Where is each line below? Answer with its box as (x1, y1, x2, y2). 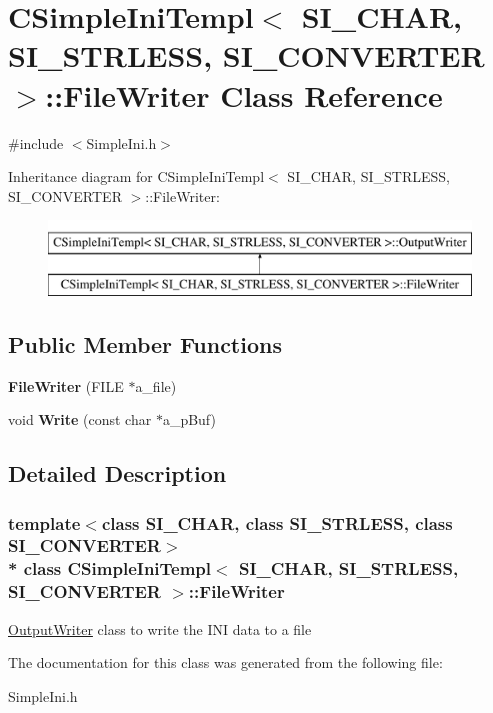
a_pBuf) (162, 409, 216, 430)
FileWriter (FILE (8, 375, 124, 396)
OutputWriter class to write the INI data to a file (8, 618, 312, 639)
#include (8, 132, 64, 153)
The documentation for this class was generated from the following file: (8, 652, 443, 673)
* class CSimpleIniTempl (8, 556, 212, 581)
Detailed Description (8, 458, 227, 489)
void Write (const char (8, 409, 152, 430)
